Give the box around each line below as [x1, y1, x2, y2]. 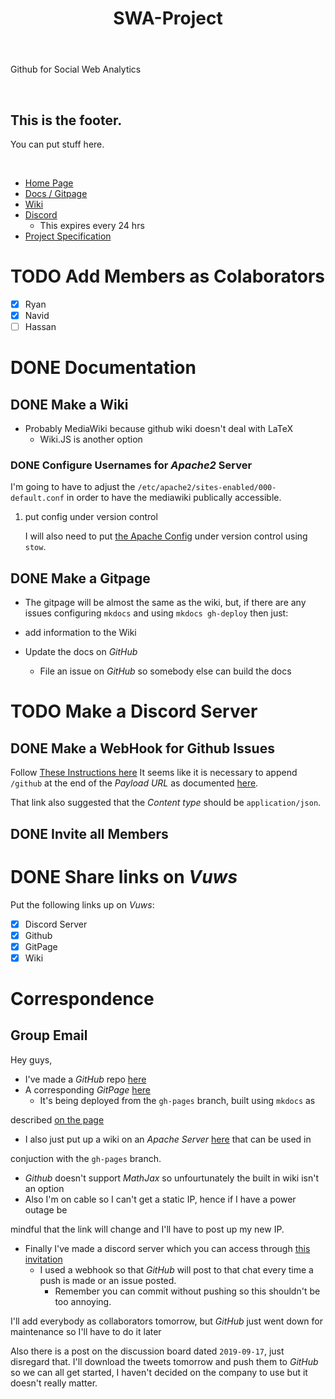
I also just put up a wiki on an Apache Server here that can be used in [24, 1133, 312, 1145]
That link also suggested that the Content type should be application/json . [10, 797, 322, 809]
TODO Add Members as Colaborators [10, 265, 325, 288]
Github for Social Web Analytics [10, 63, 142, 76]
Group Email [10, 1027, 88, 1044]
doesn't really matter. [10, 1377, 98, 1389]
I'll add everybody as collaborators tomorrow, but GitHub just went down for [10, 1315, 323, 1327]
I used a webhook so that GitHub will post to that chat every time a [39, 1263, 314, 1276]
